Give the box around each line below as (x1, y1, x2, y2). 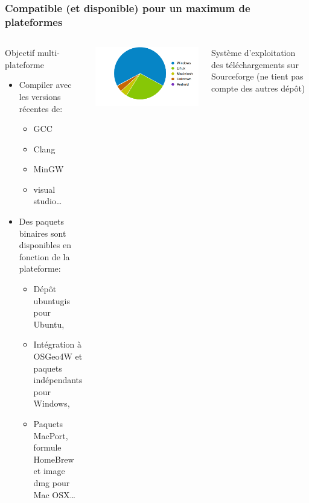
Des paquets (19, 215, 65, 228)
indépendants (33, 373, 83, 386)
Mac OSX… (33, 488, 75, 501)
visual (33, 183, 56, 195)
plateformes (5, 14, 63, 29)
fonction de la (19, 250, 70, 263)
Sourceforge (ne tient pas (211, 70, 304, 83)
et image (33, 464, 65, 477)
